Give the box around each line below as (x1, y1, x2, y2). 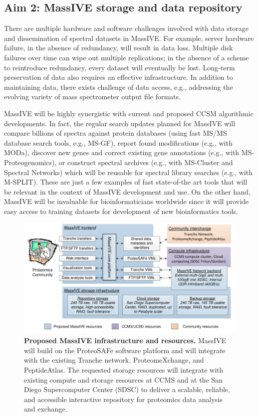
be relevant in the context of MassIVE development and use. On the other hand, (4, 186, 251, 197)
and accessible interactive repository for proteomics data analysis (24, 394, 223, 404)
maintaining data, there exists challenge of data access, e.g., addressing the (4, 81, 233, 92)
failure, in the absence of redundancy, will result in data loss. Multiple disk (4, 42, 233, 53)
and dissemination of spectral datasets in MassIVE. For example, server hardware (4, 32, 254, 43)
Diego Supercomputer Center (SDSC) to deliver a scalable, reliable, (24, 384, 230, 395)
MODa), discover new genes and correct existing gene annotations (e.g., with (4, 147, 240, 158)
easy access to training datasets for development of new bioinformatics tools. (4, 206, 238, 216)
